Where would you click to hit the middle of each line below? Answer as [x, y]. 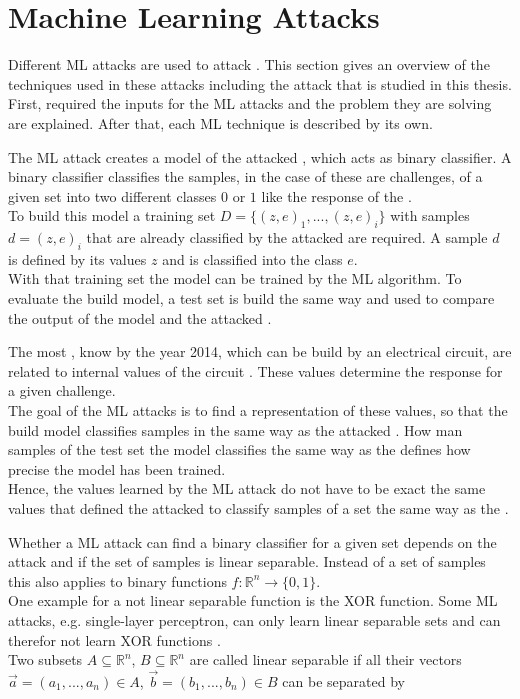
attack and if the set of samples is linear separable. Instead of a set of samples [247, 561]
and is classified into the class [252, 258]
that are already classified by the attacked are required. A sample [287, 237]
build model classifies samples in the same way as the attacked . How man [235, 429]
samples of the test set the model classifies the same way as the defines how [239, 449]
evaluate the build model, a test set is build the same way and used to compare [251, 298]
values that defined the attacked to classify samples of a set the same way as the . [258, 508]
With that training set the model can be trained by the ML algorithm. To [235, 278]
